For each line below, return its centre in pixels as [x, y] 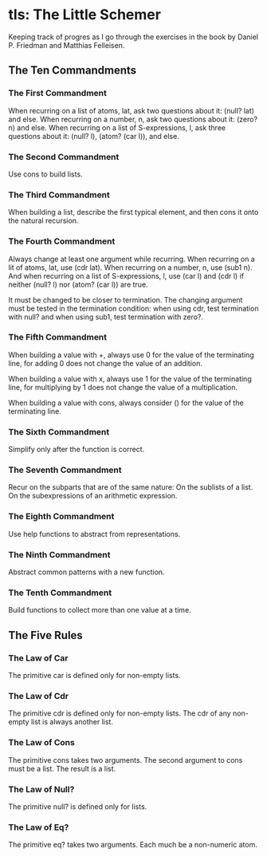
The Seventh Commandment [65, 470]
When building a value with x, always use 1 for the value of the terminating [130, 379]
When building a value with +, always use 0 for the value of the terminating [131, 355]
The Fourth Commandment [62, 241]
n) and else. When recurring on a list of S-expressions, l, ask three [117, 127]
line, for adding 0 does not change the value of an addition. [106, 363]
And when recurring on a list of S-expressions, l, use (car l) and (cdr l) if [126, 276]
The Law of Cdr [39, 696]
